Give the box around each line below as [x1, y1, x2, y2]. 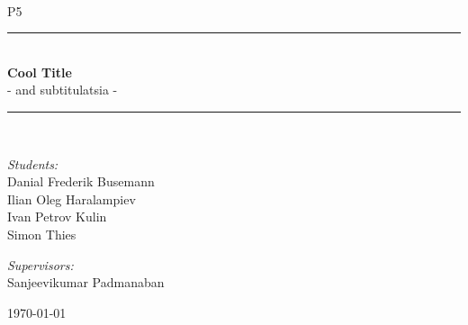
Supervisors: [7, 255, 74, 274]
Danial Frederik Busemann [7, 172, 155, 191]
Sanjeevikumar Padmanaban [7, 273, 165, 292]
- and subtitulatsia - [7, 80, 118, 99]
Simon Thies [7, 224, 76, 243]
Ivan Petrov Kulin [7, 207, 107, 226]
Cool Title [7, 62, 72, 81]
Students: [7, 154, 58, 173]
